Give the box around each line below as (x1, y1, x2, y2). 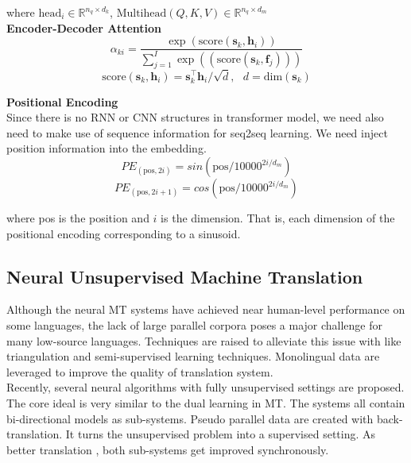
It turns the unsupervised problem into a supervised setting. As (65, 426, 376, 442)
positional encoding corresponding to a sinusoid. (6, 225, 241, 241)
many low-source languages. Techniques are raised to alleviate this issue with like (6, 332, 401, 349)
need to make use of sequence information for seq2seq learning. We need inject (6, 124, 388, 141)
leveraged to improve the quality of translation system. (6, 363, 273, 380)
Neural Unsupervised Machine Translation (6, 264, 363, 288)
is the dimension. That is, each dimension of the (161, 210, 395, 226)
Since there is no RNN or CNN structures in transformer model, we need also (6, 109, 384, 125)
